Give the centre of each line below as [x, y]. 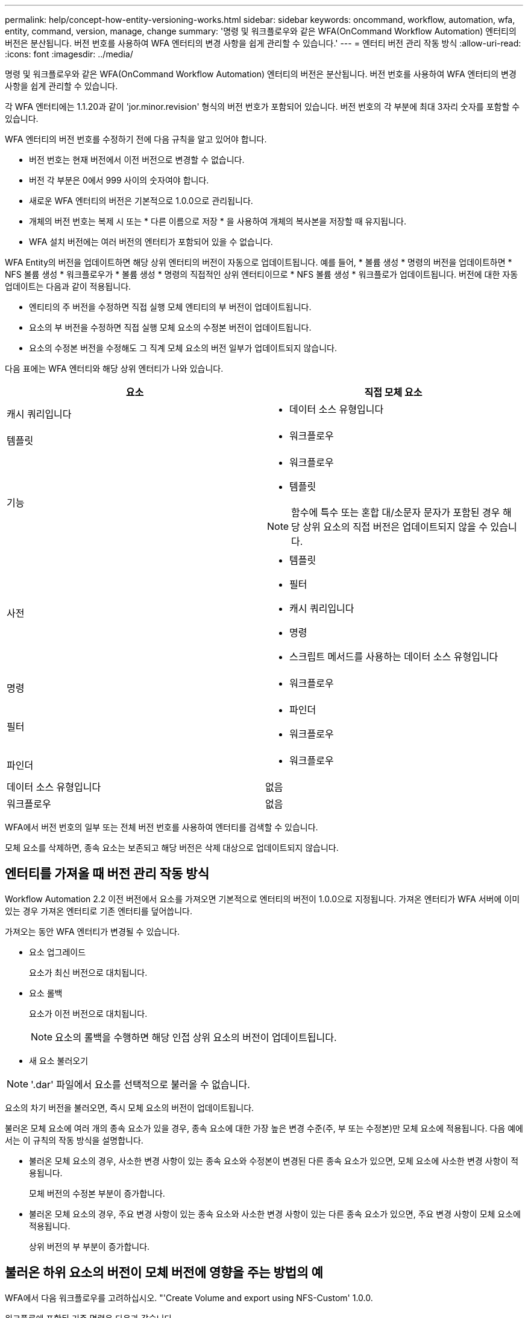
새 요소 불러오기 [59, 1060]
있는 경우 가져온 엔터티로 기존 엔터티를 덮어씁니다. [99, 911]
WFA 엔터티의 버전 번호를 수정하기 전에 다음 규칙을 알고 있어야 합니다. [136, 139]
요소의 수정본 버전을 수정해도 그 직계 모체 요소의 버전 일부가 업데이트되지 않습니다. [183, 348]
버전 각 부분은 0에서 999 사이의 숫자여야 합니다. [119, 180]
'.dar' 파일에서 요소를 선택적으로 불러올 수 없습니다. [140, 1084]
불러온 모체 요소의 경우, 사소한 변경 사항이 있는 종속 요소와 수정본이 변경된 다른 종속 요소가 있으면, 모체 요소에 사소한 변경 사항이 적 [274, 1160]
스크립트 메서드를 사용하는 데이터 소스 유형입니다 [394, 657]
